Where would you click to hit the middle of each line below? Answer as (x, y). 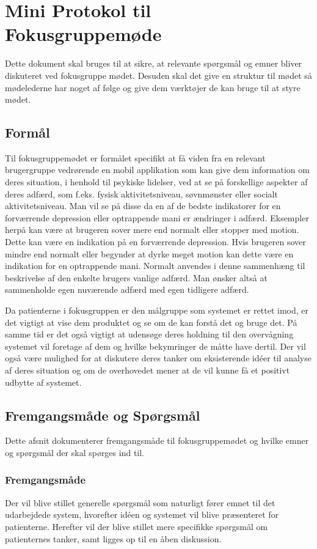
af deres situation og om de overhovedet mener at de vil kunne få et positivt (148, 370)
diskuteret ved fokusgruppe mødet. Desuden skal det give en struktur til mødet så (158, 75)
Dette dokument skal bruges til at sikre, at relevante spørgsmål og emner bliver (154, 63)
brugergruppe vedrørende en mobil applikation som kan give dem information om (157, 170)
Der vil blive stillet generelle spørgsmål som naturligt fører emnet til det (140, 502)
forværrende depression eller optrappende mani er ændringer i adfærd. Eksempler (157, 217)
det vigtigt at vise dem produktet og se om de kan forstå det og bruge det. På (151, 322)
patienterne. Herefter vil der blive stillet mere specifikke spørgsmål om (137, 526)
